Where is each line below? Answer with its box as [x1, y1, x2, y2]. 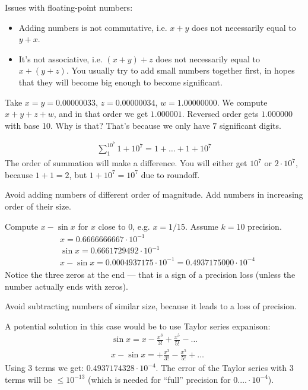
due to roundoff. [141, 168, 200, 180]
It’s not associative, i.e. [18, 52, 103, 65]
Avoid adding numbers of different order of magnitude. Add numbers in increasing [5, 188, 303, 201]
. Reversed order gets [182, 107, 259, 120]
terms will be [5, 373, 52, 385]
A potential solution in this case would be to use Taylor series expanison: [5, 319, 271, 332]
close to [98, 220, 126, 232]
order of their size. [5, 200, 71, 213]
